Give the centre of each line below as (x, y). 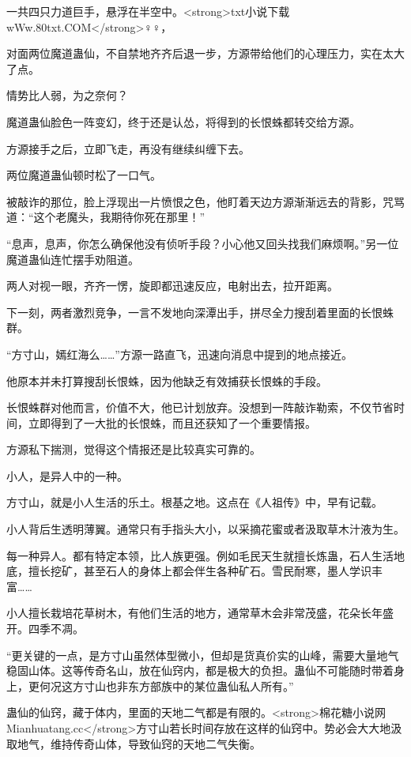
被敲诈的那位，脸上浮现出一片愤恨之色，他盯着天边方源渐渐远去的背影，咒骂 (205, 201)
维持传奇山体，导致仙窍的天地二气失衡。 (155, 743)
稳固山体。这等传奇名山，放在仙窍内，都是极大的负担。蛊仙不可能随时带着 (200, 670)
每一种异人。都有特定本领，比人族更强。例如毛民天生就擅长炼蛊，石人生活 (200, 555)
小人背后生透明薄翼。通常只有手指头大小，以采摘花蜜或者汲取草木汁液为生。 (205, 529)
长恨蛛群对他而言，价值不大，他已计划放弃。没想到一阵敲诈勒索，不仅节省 (200, 407)
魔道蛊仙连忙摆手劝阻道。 (73, 259)
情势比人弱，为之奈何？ (67, 95)
